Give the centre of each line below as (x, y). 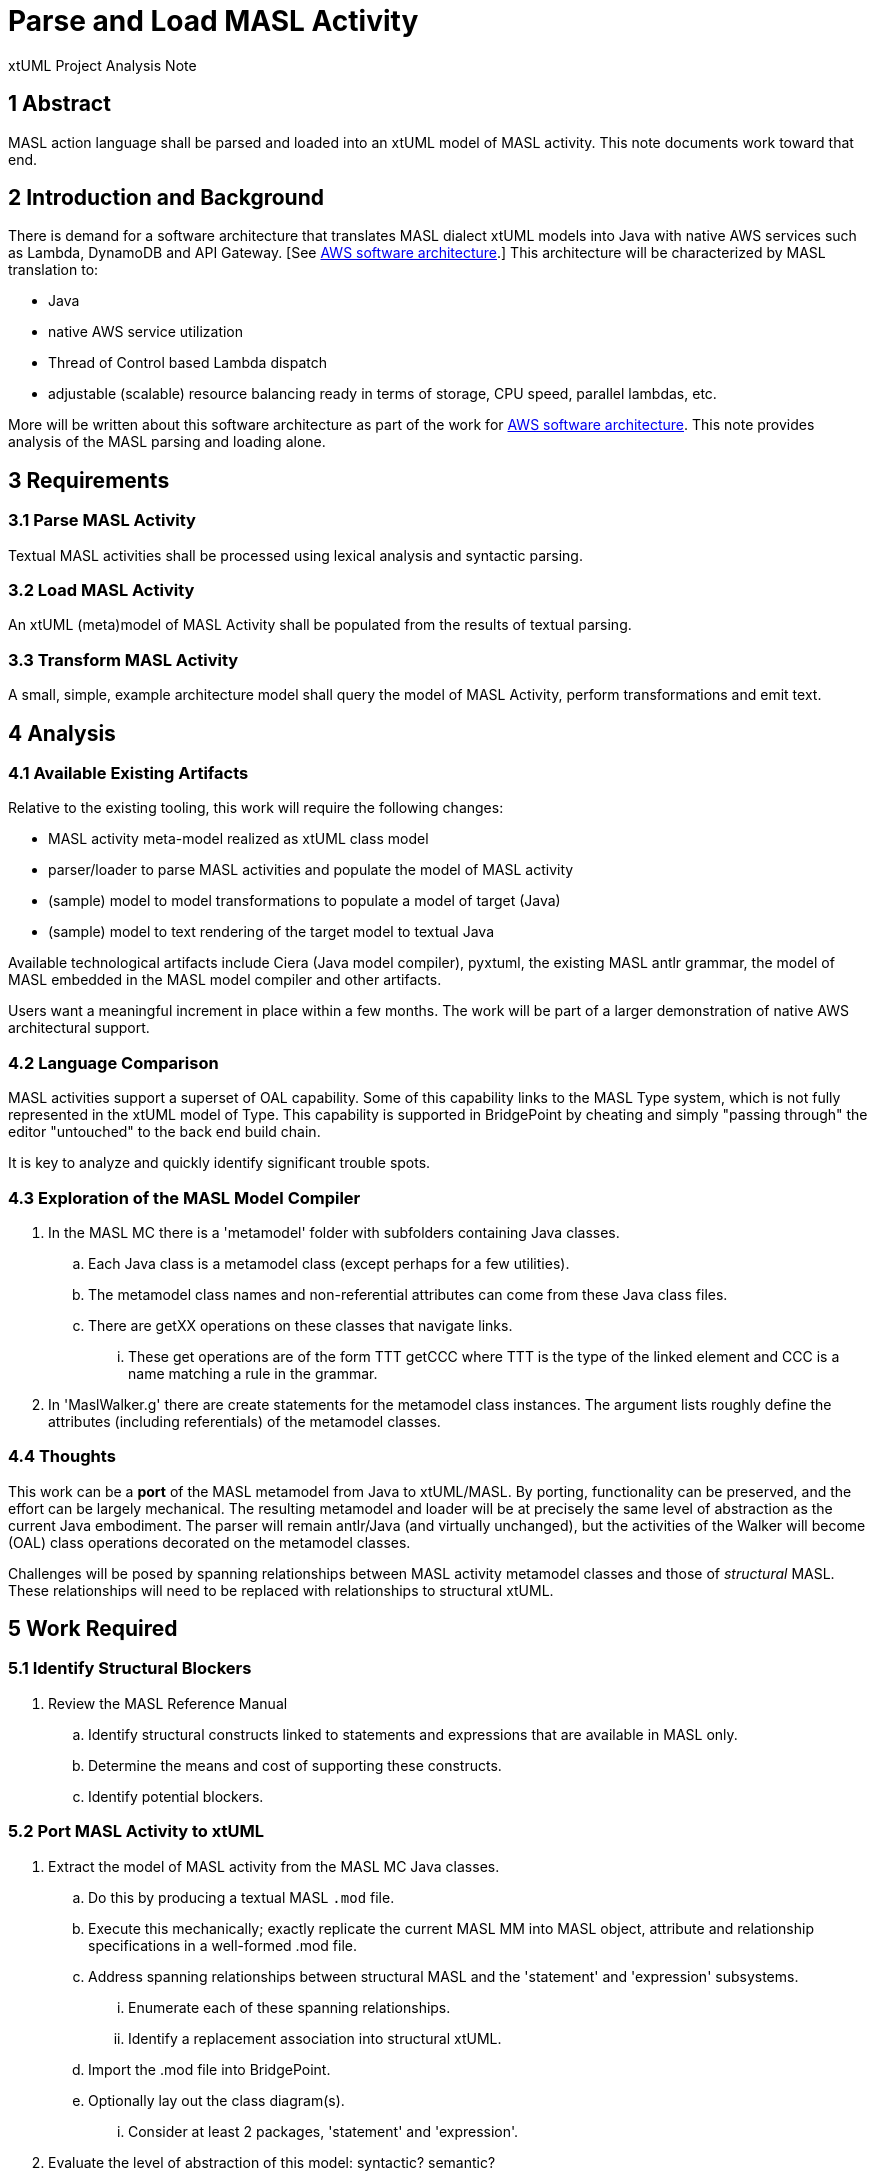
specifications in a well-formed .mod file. (222, 1945)
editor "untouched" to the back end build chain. (164, 1132)
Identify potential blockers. (176, 1796)
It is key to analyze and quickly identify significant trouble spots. (219, 1163)
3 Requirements (89, 480)
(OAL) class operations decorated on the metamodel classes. (209, 1542)
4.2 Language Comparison (113, 1062)
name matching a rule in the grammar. (253, 1373)
